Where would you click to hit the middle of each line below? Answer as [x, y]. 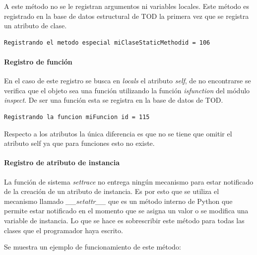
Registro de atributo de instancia [62, 162]
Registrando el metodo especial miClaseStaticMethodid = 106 [107, 42]
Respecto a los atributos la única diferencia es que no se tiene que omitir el [118, 133]
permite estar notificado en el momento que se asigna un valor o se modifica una [126, 211]
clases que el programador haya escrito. [64, 230]
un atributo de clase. [35, 26]
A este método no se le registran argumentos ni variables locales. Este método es [127, 6]
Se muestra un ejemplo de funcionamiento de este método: [93, 247]
